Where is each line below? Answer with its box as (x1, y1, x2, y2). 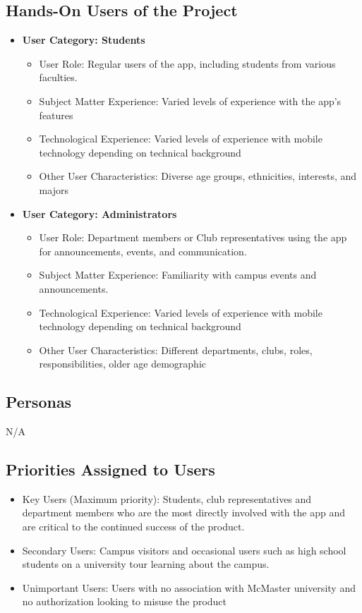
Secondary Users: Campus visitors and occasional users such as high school (22, 542, 346, 557)
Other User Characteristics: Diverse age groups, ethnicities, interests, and (39, 169, 357, 183)
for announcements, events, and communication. (39, 243, 247, 258)
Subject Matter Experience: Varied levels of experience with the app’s (39, 93, 342, 108)
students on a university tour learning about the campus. (22, 557, 270, 571)
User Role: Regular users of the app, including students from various (39, 56, 336, 71)
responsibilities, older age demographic (39, 356, 207, 371)
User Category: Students (22, 32, 145, 47)
